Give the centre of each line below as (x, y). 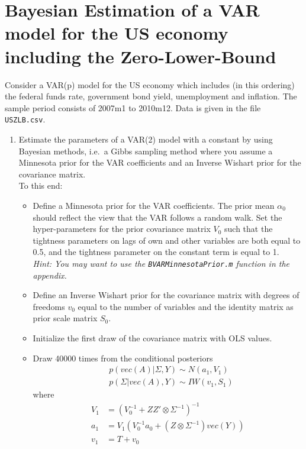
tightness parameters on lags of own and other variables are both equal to (167, 240)
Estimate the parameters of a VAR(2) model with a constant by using (146, 139)
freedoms (49, 306)
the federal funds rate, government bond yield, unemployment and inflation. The (151, 96)
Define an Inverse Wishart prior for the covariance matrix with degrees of (166, 295)
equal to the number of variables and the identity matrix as (186, 306)
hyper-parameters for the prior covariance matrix (122, 229)
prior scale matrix (65, 318)
